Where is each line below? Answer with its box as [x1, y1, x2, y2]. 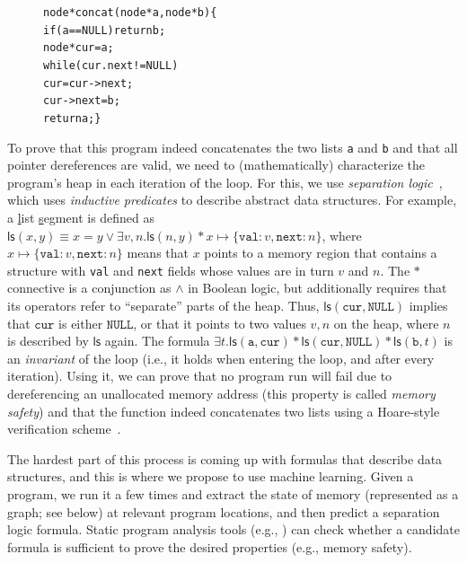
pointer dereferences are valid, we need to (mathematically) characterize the [7, 155, 425, 174]
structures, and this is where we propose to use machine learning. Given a [7, 467, 414, 486]
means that [127, 243, 189, 262]
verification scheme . [7, 419, 121, 438]
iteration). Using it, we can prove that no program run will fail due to [7, 366, 392, 385]
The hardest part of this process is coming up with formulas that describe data [7, 449, 443, 468]
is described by [7, 331, 89, 350]
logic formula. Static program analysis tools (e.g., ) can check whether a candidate [7, 520, 460, 539]
